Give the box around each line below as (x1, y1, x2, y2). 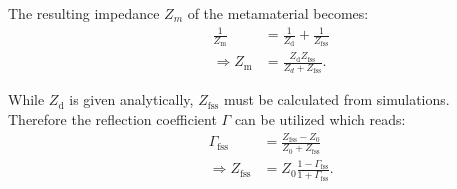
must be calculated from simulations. (223, 89, 450, 110)
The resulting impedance (8, 3, 160, 23)
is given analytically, (69, 89, 194, 110)
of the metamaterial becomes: (187, 3, 369, 23)
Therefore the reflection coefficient (8, 108, 217, 129)
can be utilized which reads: (234, 108, 406, 129)
